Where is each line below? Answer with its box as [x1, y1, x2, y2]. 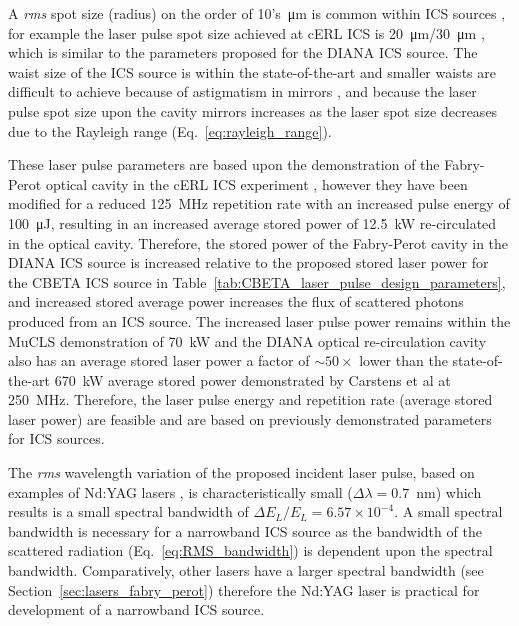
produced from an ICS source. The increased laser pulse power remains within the [8, 310, 511, 331]
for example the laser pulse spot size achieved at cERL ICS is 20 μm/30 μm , [8, 22, 485, 43]
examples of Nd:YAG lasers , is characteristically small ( [8, 481, 353, 502]
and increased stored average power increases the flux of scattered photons [8, 291, 464, 312]
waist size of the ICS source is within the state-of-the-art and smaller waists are [8, 61, 496, 82]
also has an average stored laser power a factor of [8, 350, 310, 371]
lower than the [359, 350, 448, 371]
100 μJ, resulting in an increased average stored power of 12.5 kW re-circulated [8, 212, 497, 233]
